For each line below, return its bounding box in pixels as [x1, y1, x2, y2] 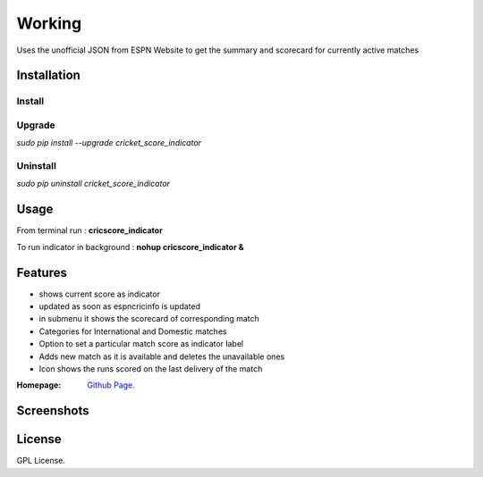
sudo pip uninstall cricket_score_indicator [16, 179, 170, 189]
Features [16, 264, 67, 280]
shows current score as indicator [38, 289, 161, 299]
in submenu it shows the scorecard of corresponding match [38, 314, 259, 324]
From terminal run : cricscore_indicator [16, 225, 163, 236]
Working [16, 13, 82, 33]
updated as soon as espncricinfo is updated [38, 301, 201, 312]
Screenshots [16, 403, 89, 419]
